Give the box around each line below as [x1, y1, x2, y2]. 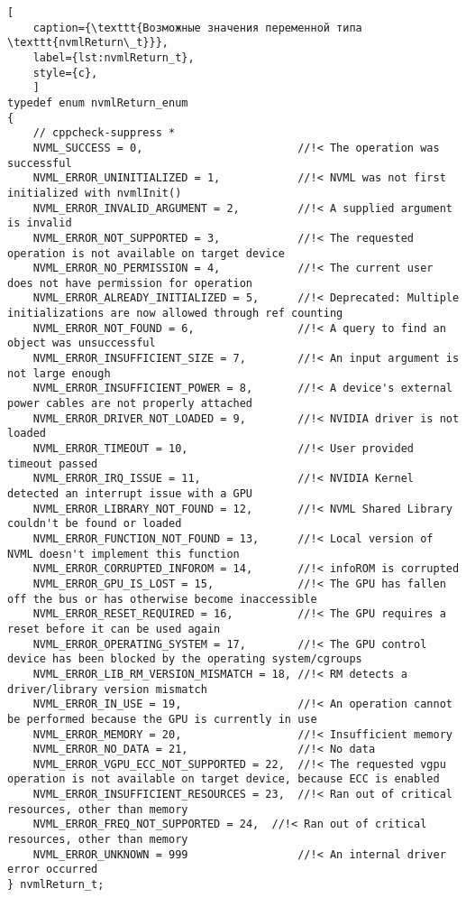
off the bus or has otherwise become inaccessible [7, 592, 317, 606]
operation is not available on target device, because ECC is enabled [7, 773, 440, 786]
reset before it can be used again [7, 622, 221, 635]
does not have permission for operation [7, 276, 253, 290]
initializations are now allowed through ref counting [7, 307, 343, 320]
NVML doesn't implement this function [7, 547, 240, 560]
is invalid [7, 217, 72, 230]
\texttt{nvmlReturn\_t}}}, [7, 36, 169, 50]
